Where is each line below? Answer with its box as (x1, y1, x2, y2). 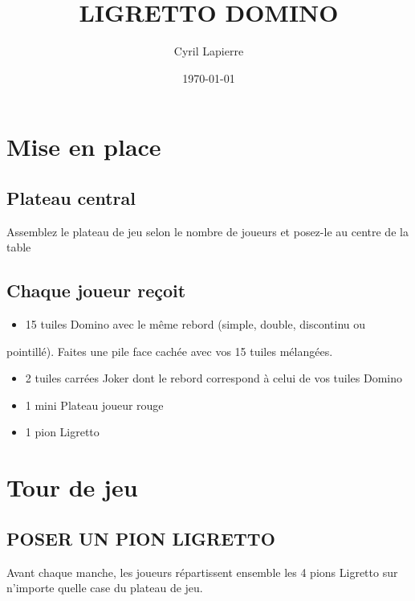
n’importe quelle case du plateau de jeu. (6, 579, 203, 596)
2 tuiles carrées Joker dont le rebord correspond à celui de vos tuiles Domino (25, 370, 403, 386)
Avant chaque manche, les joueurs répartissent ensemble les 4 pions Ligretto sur (6, 563, 398, 580)
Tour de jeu (6, 471, 138, 504)
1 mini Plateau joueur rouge (25, 396, 164, 413)
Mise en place (6, 130, 161, 163)
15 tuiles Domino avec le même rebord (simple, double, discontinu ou (25, 316, 366, 333)
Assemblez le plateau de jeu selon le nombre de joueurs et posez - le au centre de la (6, 223, 409, 239)
